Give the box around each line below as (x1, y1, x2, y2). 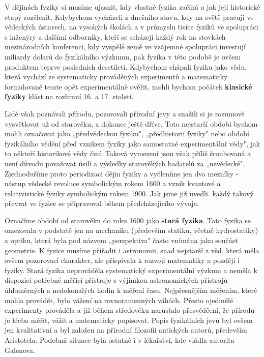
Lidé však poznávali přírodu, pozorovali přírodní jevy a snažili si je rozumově (5, 108, 245, 118)
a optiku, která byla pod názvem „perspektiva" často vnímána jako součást (5, 235, 238, 246)
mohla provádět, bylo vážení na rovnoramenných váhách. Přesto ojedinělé (5, 294, 233, 305)
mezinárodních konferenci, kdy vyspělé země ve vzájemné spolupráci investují (5, 41, 246, 52)
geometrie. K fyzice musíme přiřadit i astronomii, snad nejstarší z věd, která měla (5, 245, 259, 255)
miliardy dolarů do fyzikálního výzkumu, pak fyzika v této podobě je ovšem (5, 51, 241, 62)
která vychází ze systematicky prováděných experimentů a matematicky (5, 71, 228, 82)
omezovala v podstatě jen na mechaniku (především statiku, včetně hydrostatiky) (5, 225, 258, 235)
